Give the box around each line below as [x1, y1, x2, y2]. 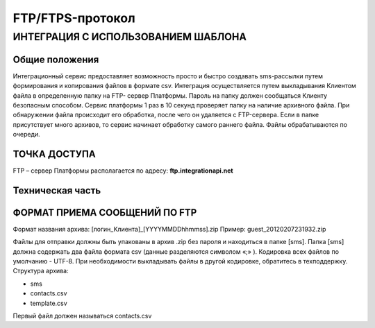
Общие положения [12, 53, 99, 65]
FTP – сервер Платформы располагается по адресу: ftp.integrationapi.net [12, 166, 233, 175]
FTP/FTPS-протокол [12, 10, 135, 26]
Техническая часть [12, 184, 101, 196]
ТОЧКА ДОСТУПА [12, 148, 97, 159]
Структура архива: [12, 267, 69, 275]
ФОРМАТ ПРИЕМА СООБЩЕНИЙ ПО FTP [12, 207, 197, 218]
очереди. [12, 130, 41, 139]
